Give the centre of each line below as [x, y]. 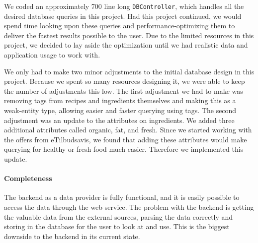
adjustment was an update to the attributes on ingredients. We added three [119, 120]
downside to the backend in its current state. [72, 236]
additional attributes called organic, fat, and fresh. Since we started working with [128, 130]
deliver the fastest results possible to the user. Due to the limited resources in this [129, 35]
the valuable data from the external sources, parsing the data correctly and [119, 216]
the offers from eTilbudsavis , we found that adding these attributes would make [126, 139]
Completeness [28, 178]
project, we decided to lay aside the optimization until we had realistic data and [126, 45]
